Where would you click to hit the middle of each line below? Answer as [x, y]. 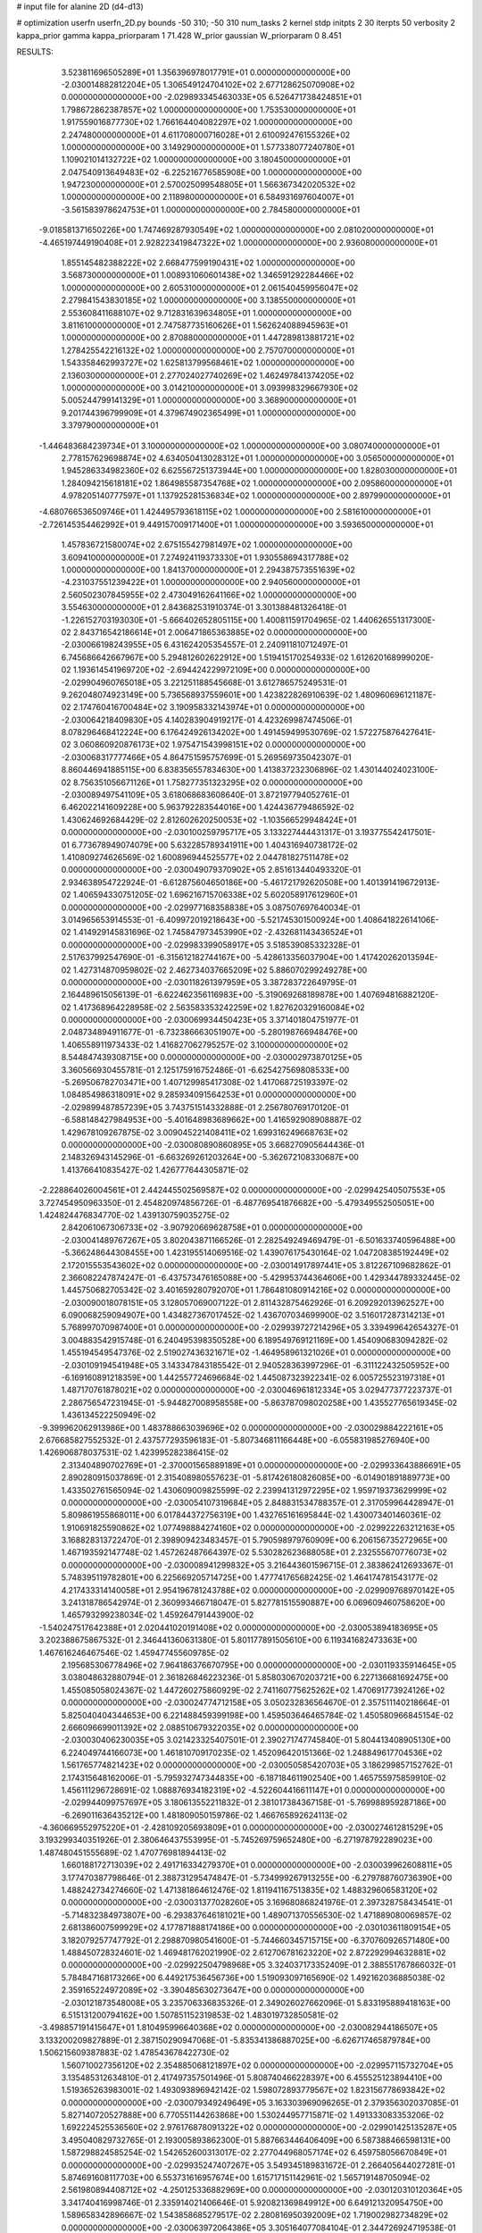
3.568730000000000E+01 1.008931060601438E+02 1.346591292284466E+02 [208, 275]
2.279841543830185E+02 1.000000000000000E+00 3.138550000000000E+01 [208, 300]
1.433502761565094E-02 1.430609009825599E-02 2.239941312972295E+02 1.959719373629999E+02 [254, 1490]
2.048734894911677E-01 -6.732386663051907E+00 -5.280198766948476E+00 [210, 1033]
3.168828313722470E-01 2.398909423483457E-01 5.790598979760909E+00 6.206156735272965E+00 [254, 1540]
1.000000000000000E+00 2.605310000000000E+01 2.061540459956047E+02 [210, 288]
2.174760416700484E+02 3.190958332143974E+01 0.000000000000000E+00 [219, 707]
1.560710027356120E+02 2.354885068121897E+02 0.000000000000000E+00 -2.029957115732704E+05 [258, 2065]
